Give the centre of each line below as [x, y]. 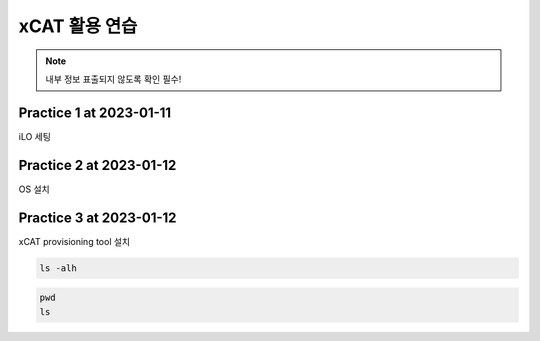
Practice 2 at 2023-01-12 [97, 165]
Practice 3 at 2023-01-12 [97, 217]
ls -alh [58, 268]
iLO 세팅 [35, 136]
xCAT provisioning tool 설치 [74, 241]
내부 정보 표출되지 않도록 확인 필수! [113, 79]
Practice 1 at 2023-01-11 [95, 112]
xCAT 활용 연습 [78, 26]
